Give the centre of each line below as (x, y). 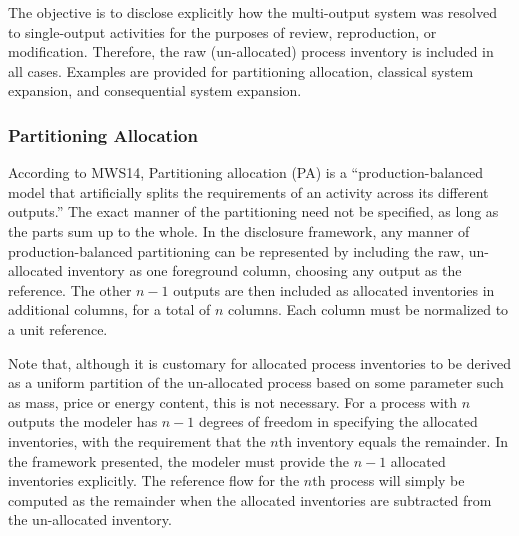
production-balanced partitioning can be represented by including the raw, (236, 250)
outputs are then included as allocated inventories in (334, 289)
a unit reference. (58, 328)
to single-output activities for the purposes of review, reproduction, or (222, 31)
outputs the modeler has (83, 421)
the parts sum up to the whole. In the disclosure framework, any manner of (239, 230)
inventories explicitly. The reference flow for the (154, 480)
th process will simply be (388, 480)
